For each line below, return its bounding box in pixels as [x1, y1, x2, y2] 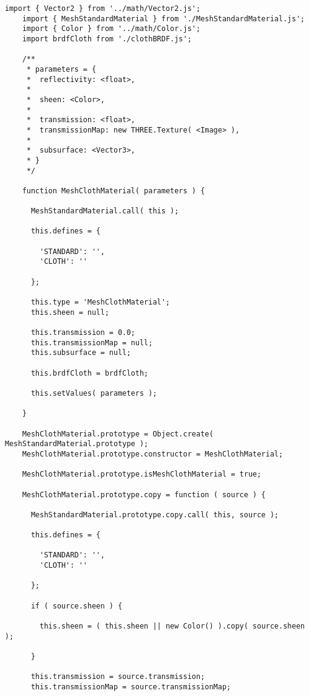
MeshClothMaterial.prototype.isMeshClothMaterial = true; [22, 470, 262, 479]
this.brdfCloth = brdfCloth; [30, 368, 149, 377]
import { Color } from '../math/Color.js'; [22, 24, 201, 33]
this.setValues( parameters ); [30, 388, 157, 398]
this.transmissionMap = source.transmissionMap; [30, 682, 231, 691]
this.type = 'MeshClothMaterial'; [30, 298, 171, 307]
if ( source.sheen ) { [30, 601, 123, 610]
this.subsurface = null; [30, 348, 131, 357]
